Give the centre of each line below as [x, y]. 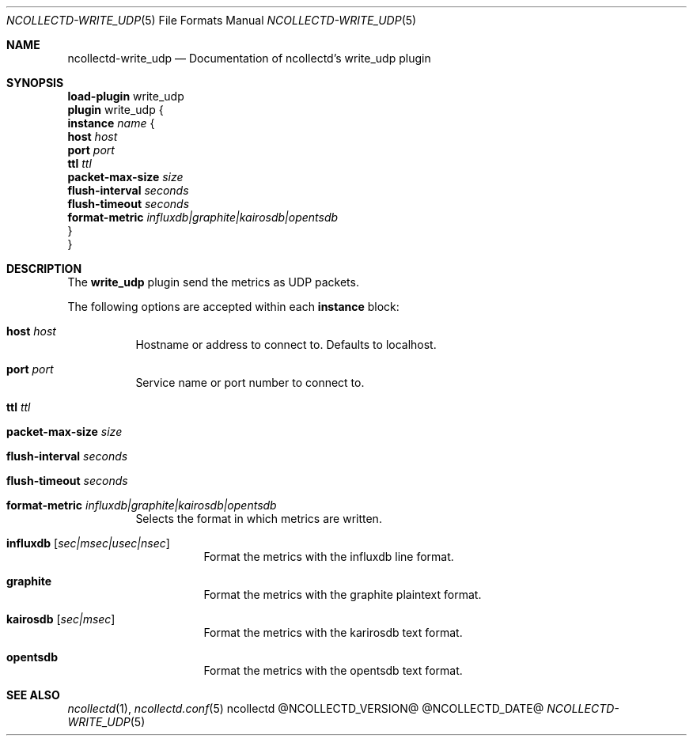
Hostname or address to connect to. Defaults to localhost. [286, 344]
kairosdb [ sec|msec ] [61, 619]
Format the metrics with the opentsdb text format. [333, 670]
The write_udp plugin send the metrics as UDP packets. [213, 282]
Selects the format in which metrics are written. [259, 519]
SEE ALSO [33, 695]
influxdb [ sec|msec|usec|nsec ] [88, 543]
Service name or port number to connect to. [250, 382]
